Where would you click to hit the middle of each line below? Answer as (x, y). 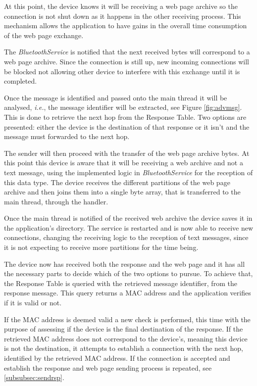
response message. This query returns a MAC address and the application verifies (128, 293)
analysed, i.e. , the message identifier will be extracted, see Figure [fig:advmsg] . (123, 107)
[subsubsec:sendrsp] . (34, 377)
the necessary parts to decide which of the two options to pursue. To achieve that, (128, 273)
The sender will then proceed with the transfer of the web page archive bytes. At (127, 153)
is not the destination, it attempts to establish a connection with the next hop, (124, 348)
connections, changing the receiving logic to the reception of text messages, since (126, 237)
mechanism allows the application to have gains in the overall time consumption (126, 25)
